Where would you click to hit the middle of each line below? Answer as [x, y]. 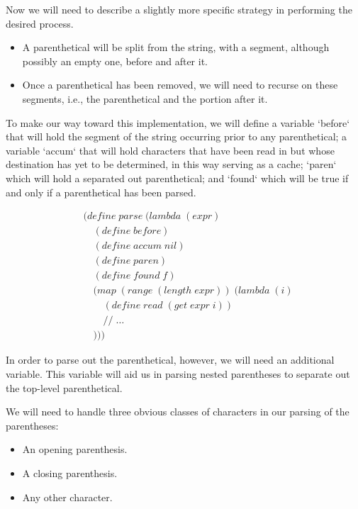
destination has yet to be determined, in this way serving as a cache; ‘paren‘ [171, 164]
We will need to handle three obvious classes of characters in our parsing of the [178, 412]
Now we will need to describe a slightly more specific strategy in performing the [179, 9]
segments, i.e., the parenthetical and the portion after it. [145, 98]
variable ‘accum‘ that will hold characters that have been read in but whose [170, 150]
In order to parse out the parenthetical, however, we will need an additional [170, 360]
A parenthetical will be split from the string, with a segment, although [176, 47]
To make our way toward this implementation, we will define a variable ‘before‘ [178, 122]
